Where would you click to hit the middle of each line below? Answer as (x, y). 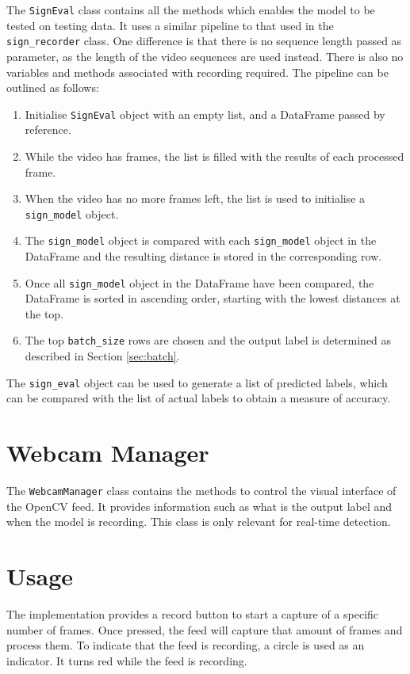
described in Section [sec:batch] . (102, 356)
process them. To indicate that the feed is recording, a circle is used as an (186, 645)
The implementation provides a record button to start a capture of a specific (193, 614)
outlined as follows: (53, 88)
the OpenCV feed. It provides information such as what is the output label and (199, 506)
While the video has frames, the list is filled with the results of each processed (215, 156)
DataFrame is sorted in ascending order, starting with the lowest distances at (213, 298)
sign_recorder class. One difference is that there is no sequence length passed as (204, 41)
